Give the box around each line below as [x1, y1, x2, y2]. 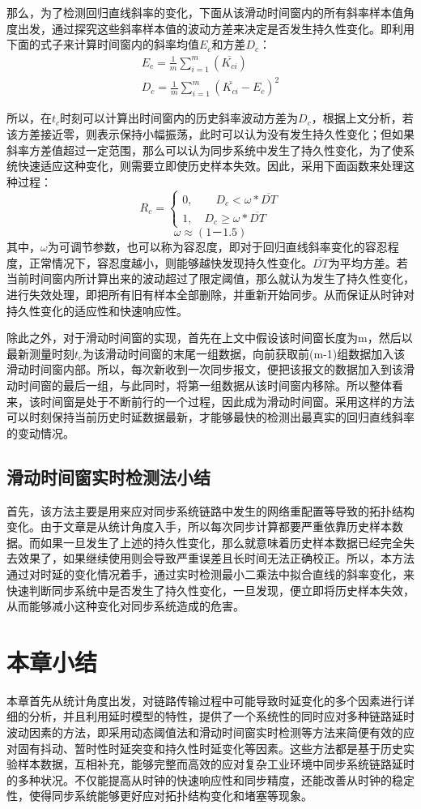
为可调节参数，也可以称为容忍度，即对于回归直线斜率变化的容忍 [47, 238, 388, 255]
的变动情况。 [6, 424, 74, 441]
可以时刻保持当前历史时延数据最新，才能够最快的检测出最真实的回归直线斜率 [6, 409, 415, 426]
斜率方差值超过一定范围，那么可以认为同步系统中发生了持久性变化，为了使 [6, 141, 403, 158]
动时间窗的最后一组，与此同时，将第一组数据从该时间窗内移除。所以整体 [6, 376, 392, 393]
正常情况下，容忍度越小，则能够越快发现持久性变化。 [28, 254, 313, 271]
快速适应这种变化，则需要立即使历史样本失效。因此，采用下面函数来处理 [17, 157, 403, 174]
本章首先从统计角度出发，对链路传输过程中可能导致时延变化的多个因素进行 [6, 691, 403, 708]
